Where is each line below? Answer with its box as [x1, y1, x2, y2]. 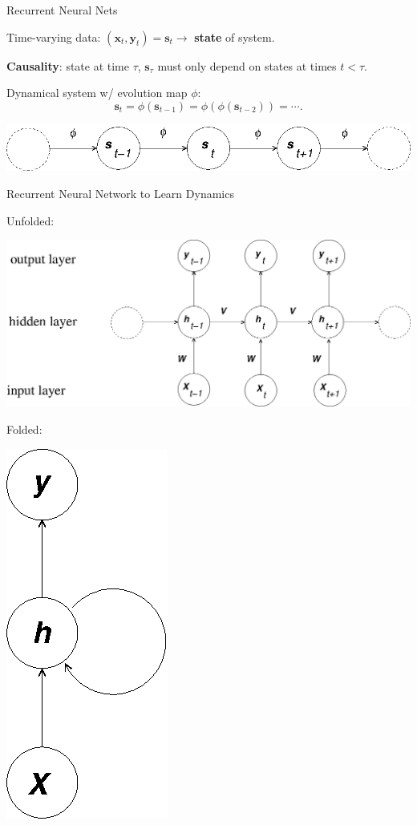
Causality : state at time [6, 57, 129, 74]
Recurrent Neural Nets [6, 2, 118, 18]
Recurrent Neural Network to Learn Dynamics [6, 185, 234, 202]
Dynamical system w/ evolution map [6, 84, 188, 101]
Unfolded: [6, 212, 55, 228]
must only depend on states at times [157, 57, 337, 74]
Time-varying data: [6, 28, 101, 45]
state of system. [194, 28, 275, 45]
